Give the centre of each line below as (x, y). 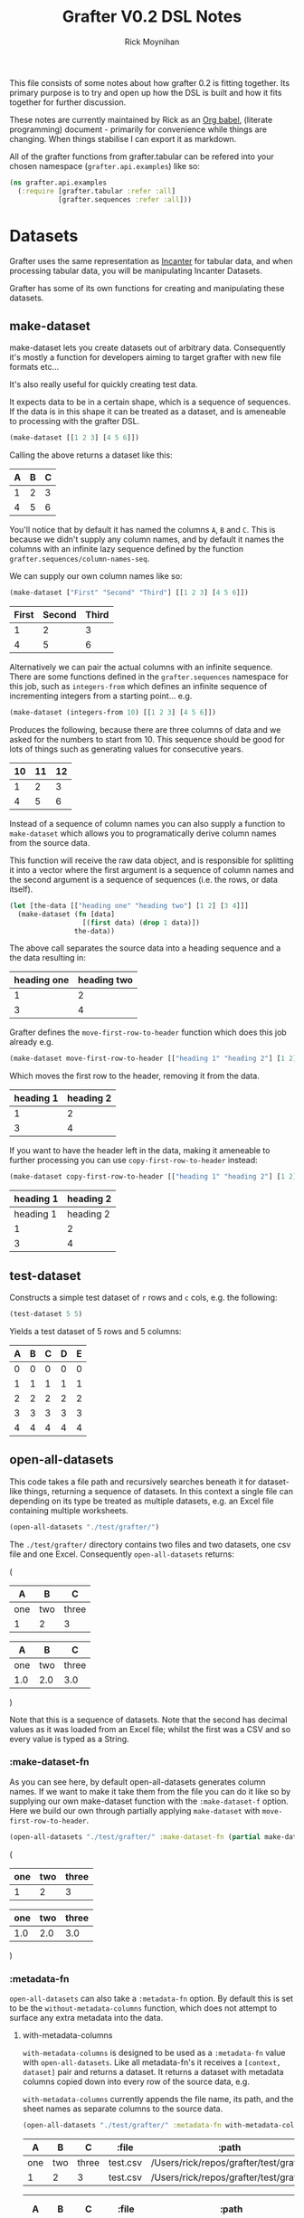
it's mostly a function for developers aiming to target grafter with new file (146, 357)
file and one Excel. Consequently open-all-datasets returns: (122, 1554)
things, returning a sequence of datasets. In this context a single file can (159, 1491)
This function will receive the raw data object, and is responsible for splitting (152, 860)
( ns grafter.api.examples (58, 183)
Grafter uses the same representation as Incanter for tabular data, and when (151, 261)
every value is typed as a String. (69, 1739)
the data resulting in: (47, 958)
